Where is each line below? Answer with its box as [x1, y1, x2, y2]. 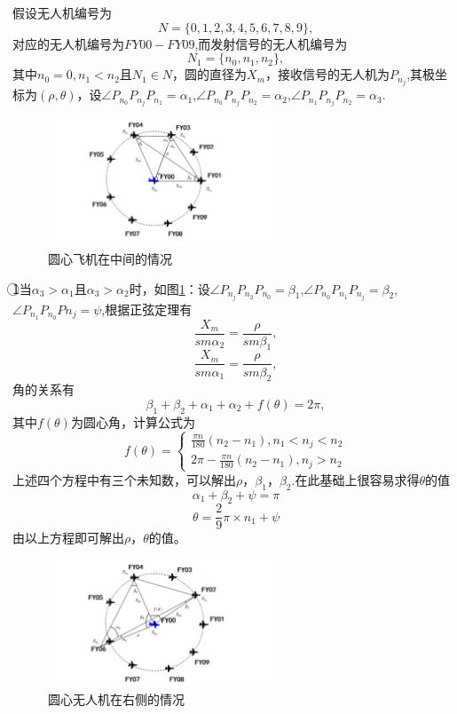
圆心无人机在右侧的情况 [48, 689, 185, 708]
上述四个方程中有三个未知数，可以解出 [12, 470, 236, 488]
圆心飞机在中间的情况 [48, 250, 172, 268]
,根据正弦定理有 [101, 299, 193, 318]
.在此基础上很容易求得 [291, 470, 420, 488]
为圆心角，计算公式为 [70, 412, 195, 431]
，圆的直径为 [172, 65, 248, 83]
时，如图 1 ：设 [129, 279, 210, 297]
